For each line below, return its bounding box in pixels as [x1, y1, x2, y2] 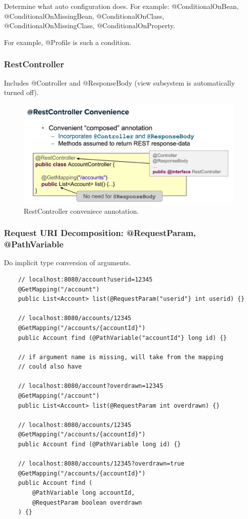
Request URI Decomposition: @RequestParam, [4, 227, 196, 239]
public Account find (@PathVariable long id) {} [18, 441, 181, 448]
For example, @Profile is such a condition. [4, 37, 131, 47]
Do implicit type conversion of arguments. [4, 257, 131, 268]
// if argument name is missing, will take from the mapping [18, 353, 223, 361]
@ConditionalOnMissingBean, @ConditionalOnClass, [4, 10, 165, 21]
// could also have [18, 363, 82, 371]
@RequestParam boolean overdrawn [32, 499, 142, 506]
